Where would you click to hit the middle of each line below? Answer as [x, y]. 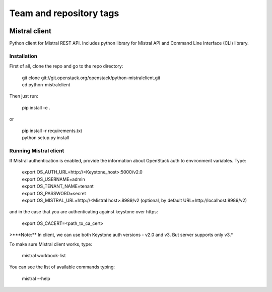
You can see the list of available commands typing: [62, 267]
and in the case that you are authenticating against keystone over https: [84, 212]
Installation [23, 56]
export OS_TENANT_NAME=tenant [58, 186]
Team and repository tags [64, 13]
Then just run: [24, 96]
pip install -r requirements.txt [52, 131]
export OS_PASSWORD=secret [54, 193]
